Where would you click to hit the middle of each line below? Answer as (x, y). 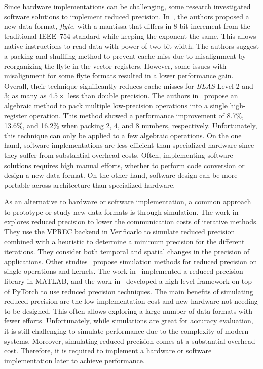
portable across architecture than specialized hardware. (90, 184)
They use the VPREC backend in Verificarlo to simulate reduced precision (120, 232)
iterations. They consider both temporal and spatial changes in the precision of (127, 251)
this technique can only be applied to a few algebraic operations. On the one (123, 135)
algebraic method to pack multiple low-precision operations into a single (116, 105)
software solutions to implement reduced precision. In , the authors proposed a (127, 16)
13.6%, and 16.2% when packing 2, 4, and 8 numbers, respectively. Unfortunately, (131, 125)
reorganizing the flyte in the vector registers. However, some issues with (115, 66)
